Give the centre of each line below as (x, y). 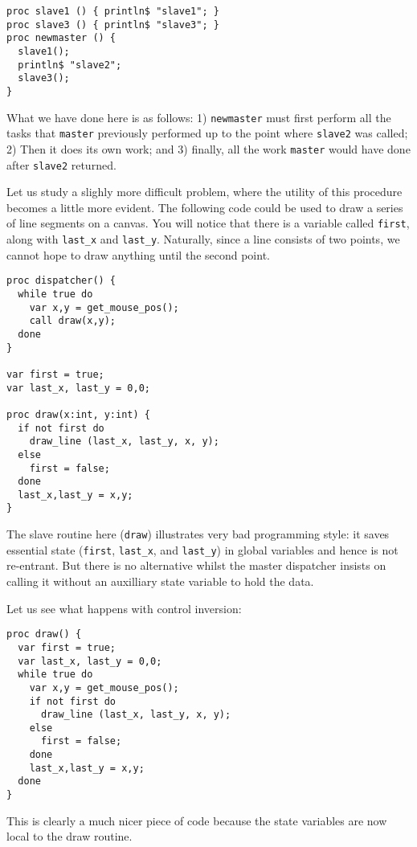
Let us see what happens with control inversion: (124, 608)
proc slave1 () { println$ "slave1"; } (113, 11)
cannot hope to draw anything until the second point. (138, 254)
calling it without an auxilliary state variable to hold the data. (160, 581)
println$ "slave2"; (70, 65)
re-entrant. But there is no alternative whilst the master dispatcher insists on (196, 565)
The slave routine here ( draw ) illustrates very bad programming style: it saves (198, 534)
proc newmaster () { (61, 38)
